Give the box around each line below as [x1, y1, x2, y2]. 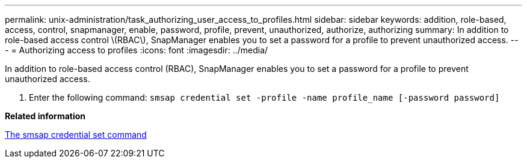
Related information [5, 111, 86, 121]
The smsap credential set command [5, 129, 147, 140]
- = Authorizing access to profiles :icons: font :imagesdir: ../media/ [5, 45, 268, 55]
